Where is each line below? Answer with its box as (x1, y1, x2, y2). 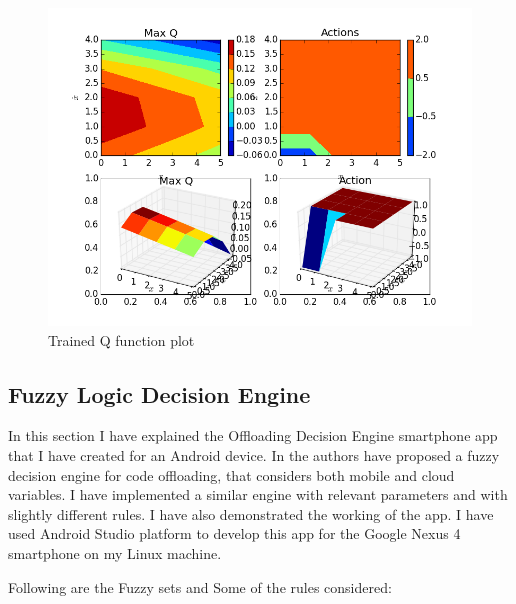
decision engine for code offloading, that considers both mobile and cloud (8, 464, 455, 485)
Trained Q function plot (48, 329, 195, 350)
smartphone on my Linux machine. (8, 542, 222, 563)
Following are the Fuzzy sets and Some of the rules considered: (8, 576, 392, 597)
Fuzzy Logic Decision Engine (8, 378, 311, 409)
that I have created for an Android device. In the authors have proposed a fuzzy (8, 444, 500, 465)
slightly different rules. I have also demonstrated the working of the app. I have (8, 503, 494, 524)
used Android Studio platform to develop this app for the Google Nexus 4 (8, 523, 461, 544)
